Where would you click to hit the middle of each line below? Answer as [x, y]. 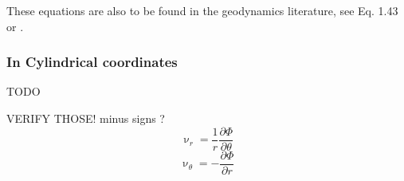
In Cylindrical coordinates [92, 62]
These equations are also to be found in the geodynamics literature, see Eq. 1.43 [202, 10]
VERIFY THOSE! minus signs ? [86, 118]
